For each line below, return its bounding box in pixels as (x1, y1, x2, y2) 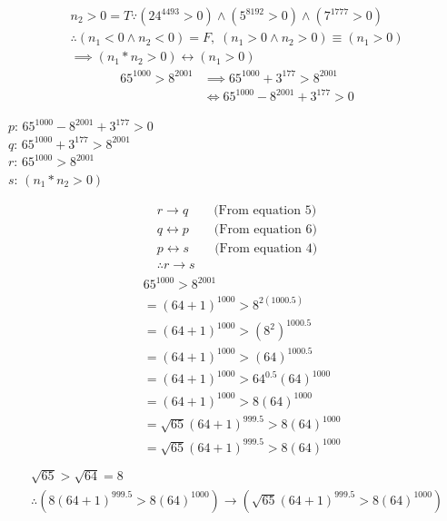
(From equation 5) (214, 203, 317, 217)
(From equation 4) (214, 241, 318, 255)
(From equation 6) (214, 222, 317, 236)
